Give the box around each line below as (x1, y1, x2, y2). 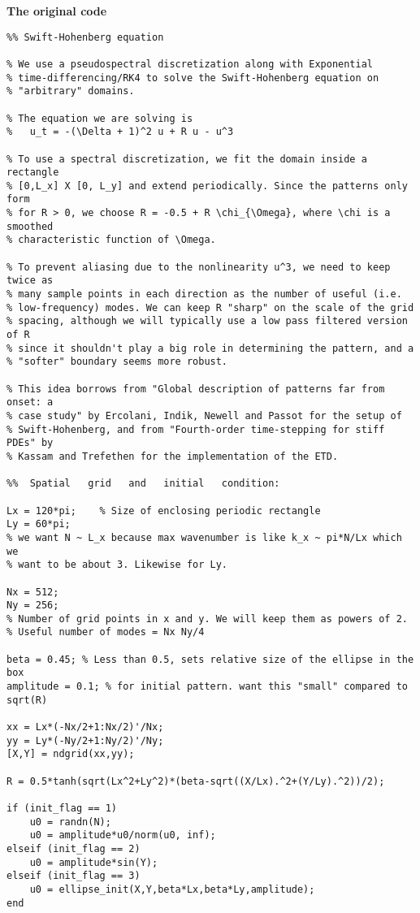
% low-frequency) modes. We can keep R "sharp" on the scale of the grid (6, 301, 414, 314)
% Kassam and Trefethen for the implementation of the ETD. (6, 450, 339, 462)
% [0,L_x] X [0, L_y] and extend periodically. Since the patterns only (6, 180, 408, 192)
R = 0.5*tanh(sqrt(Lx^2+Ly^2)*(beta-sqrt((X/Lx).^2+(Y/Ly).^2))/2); (6, 775, 385, 787)
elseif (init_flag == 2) (6, 842, 141, 855)
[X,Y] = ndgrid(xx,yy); (6, 748, 135, 760)
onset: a (6, 396, 54, 409)
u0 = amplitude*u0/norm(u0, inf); (29, 829, 216, 842)
